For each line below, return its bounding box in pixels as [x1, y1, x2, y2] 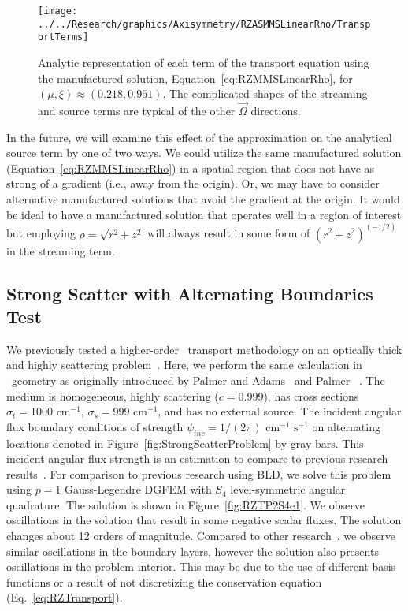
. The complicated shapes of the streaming [162, 85, 368, 102]
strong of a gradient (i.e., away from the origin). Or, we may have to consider [6, 175, 380, 192]
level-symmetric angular [230, 481, 346, 497]
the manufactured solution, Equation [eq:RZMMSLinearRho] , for [38, 69, 353, 86]
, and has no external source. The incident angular [158, 403, 402, 419]
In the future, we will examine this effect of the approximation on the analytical [6, 129, 392, 145]
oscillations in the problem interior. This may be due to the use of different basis [6, 558, 396, 575]
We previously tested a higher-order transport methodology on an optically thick [6, 341, 402, 357]
